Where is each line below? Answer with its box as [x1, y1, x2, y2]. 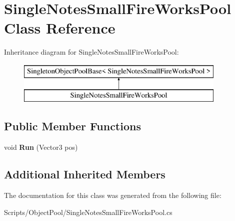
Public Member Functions [4, 118, 141, 134]
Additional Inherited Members [4, 166, 165, 182]
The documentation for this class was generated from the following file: [4, 190, 221, 200]
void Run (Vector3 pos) [4, 142, 78, 152]
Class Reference [4, 18, 115, 38]
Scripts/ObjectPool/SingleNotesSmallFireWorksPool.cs [4, 206, 172, 217]
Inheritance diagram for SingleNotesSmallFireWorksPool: [4, 47, 179, 57]
